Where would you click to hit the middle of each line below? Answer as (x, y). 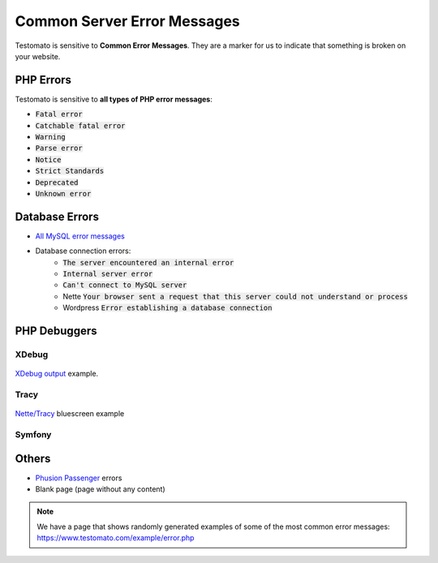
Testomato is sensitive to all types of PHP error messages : (114, 99)
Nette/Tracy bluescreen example (70, 414)
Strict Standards (70, 171)
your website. (38, 56)
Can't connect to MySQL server (125, 285)
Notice (48, 159)
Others (33, 458)
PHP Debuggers (56, 331)
